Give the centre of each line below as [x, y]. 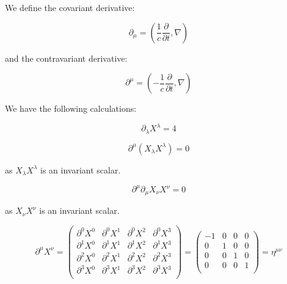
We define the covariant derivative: [70, 8]
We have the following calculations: [71, 108]
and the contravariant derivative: [66, 58]
